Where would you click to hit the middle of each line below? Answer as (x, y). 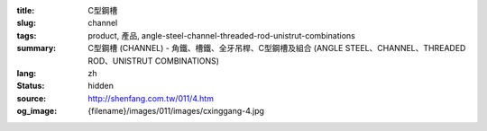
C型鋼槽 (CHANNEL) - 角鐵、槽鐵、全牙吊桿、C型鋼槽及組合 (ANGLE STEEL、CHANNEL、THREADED (277, 48)
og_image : (37, 111)
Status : (31, 86)
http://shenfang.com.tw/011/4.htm (151, 98)
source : (32, 98)
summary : (37, 48)
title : (26, 10)
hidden (101, 86)
